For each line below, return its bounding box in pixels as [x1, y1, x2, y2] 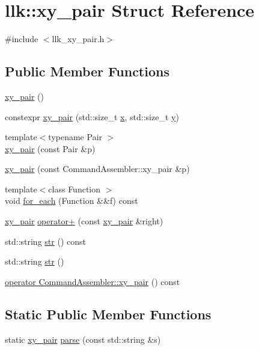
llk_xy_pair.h [52, 32, 105, 45]
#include [5, 32, 38, 45]
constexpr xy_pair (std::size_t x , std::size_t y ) [5, 110, 179, 123]
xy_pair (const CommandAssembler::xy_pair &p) [5, 162, 190, 175]
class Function [48, 182, 101, 195]
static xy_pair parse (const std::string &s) [5, 333, 161, 345]
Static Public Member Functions [5, 304, 212, 323]
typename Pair [48, 130, 103, 143]
